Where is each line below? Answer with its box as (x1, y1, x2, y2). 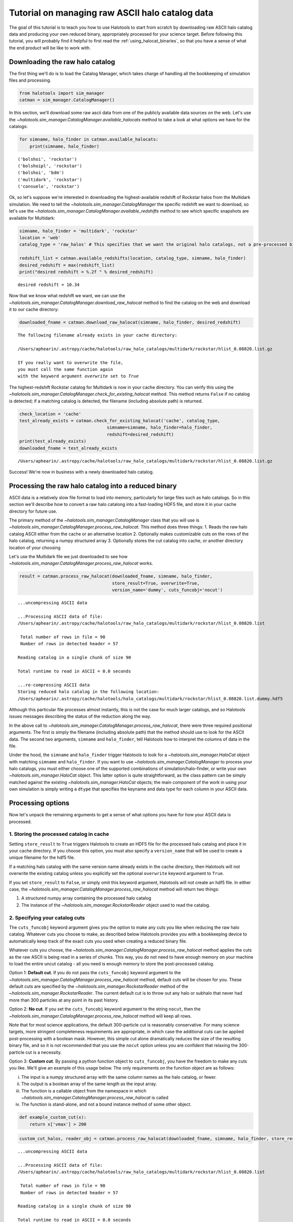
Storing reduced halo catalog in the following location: (18, 689, 160, 695)
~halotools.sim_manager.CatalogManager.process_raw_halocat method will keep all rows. (9, 1013, 192, 1019)
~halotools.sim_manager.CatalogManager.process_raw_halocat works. (9, 560, 153, 567)
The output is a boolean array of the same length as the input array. (21, 1081, 157, 1087)
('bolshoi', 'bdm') (18, 170, 64, 175)
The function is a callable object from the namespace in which (21, 1088, 146, 1093)
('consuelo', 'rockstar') (18, 184, 80, 189)
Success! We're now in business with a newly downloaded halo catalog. (9, 469, 154, 475)
